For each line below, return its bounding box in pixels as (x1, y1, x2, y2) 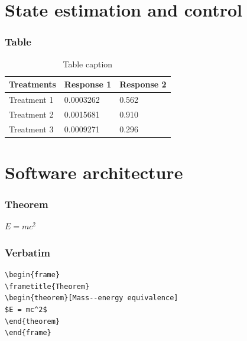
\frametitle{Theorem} (5, 282, 90, 291)
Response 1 (64, 78, 112, 90)
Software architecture (5, 160, 183, 184)
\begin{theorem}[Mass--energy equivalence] (5, 294, 178, 303)
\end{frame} (5, 329, 51, 337)
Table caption (63, 57, 113, 70)
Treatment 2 (9, 108, 54, 120)
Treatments (9, 78, 56, 90)
